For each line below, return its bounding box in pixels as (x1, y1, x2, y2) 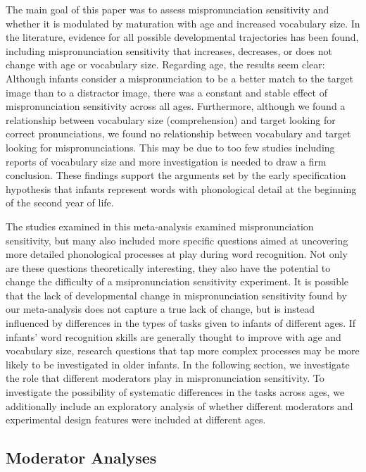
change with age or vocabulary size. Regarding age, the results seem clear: (6, 57, 325, 72)
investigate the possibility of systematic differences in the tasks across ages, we (6, 385, 345, 399)
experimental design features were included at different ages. (6, 412, 266, 427)
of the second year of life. (6, 195, 114, 210)
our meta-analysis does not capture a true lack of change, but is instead (6, 302, 315, 316)
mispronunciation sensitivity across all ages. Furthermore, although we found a (6, 99, 346, 113)
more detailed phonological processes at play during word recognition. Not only (6, 247, 348, 261)
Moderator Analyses (6, 447, 157, 468)
